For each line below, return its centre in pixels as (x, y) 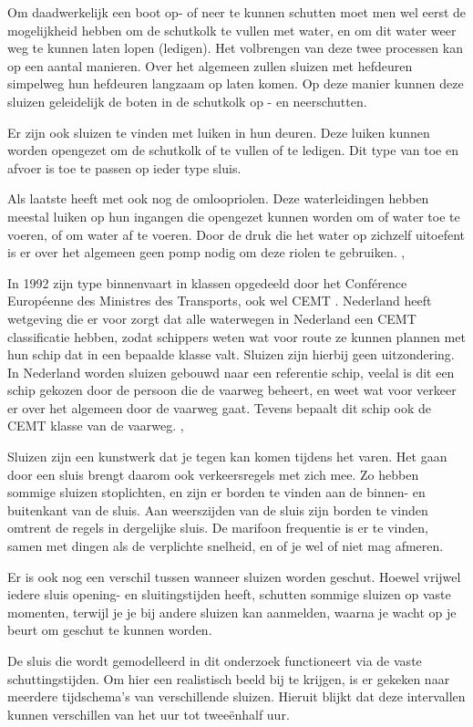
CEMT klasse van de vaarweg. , (96, 426)
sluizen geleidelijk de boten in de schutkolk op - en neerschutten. (187, 101)
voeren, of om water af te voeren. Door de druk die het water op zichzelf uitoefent (236, 234)
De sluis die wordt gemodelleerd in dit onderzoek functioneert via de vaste (215, 660)
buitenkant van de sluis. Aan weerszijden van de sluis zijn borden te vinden (218, 509)
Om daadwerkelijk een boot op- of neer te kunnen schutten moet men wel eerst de (237, 12)
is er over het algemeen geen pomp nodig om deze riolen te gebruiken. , (206, 252)
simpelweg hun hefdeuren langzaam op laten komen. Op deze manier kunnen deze (236, 83)
